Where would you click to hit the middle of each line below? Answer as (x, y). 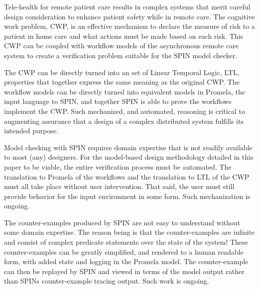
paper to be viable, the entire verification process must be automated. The (118, 166)
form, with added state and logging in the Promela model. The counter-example (126, 261)
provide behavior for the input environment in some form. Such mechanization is (127, 196)
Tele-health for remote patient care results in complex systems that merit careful (127, 6)
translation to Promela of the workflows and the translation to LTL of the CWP (127, 176)
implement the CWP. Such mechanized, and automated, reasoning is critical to (125, 111)
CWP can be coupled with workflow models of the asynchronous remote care (121, 46)
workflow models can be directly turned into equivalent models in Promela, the (125, 91)
